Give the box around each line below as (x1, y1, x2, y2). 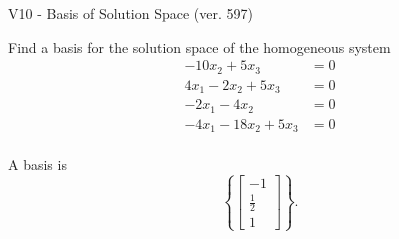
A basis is (8, 154, 67, 175)
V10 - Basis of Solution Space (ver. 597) (8, 3, 253, 23)
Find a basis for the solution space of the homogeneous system (8, 36, 391, 57)
